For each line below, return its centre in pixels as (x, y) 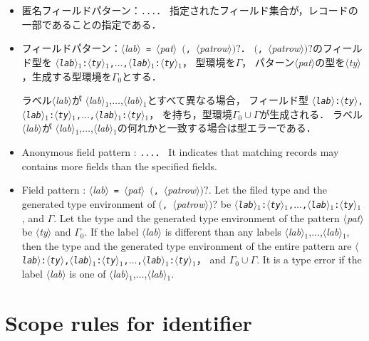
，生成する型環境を (67, 76)
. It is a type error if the (309, 259)
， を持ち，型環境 (191, 114)
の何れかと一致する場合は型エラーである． (217, 128)
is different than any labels (223, 232)
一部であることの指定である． (92, 24)
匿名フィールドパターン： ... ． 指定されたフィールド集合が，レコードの (190, 10)
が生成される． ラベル (311, 114)
